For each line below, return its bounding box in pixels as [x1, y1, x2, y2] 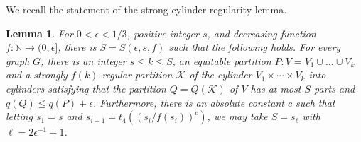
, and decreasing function [207, 25, 316, 40]
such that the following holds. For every [168, 40, 341, 54]
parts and [314, 81, 355, 95]
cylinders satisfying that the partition [6, 81, 166, 95]
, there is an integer [41, 53, 126, 68]
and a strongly [6, 67, 68, 82]
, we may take [207, 109, 268, 124]
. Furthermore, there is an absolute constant [92, 95, 284, 110]
